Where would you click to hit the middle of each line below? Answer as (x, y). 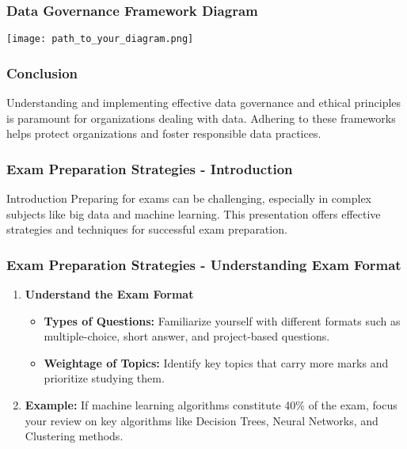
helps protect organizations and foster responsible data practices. (164, 133)
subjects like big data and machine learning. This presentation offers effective (194, 213)
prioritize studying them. (104, 378)
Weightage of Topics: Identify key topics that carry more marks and (216, 362)
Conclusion (42, 72)
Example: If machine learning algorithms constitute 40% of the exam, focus (211, 405)
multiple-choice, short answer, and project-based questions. (187, 336)
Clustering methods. (74, 436)
